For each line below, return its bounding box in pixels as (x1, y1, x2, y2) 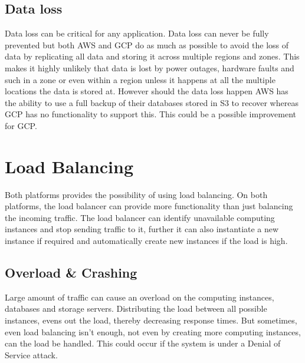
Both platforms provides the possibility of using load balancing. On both (5, 188, 268, 200)
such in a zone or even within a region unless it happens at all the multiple (5, 73, 276, 85)
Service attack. (5, 348, 58, 361)
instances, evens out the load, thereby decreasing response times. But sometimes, (5, 314, 297, 326)
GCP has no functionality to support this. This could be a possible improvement (5, 108, 296, 120)
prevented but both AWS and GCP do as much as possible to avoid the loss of (5, 38, 289, 51)
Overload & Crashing (5, 263, 137, 282)
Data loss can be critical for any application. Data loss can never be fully (5, 27, 269, 39)
